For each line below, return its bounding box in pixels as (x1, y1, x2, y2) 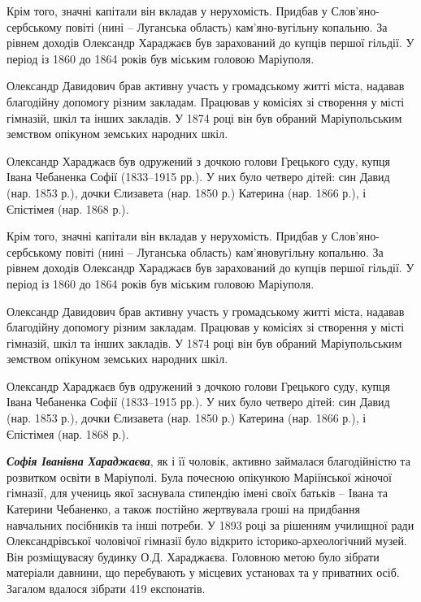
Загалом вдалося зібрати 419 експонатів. (7, 580, 206, 596)
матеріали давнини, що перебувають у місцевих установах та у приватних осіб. (7, 564, 400, 581)
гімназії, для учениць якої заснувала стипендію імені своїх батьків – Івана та (7, 484, 388, 501)
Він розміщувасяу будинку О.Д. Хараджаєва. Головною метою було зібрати (7, 548, 380, 565)
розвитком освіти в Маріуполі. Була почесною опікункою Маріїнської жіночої (7, 468, 392, 485)
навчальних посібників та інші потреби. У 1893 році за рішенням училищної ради (7, 516, 414, 533)
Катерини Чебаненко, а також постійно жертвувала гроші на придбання (7, 500, 360, 518)
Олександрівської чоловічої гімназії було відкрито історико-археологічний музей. (7, 532, 407, 549)
